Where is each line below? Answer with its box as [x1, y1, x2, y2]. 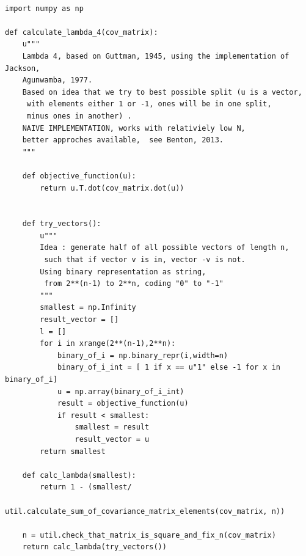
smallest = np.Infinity [40, 303, 136, 312]
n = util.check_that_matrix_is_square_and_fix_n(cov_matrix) [22, 530, 276, 540]
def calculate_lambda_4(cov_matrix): [5, 27, 158, 37]
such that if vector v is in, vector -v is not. [44, 255, 246, 265]
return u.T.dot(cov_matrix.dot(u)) [40, 183, 184, 192]
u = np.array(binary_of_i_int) [57, 387, 184, 396]
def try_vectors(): [22, 219, 101, 229]
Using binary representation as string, [40, 267, 206, 276]
